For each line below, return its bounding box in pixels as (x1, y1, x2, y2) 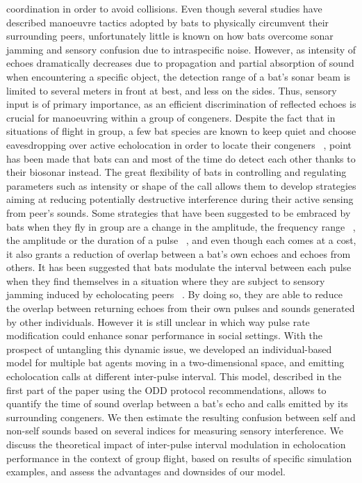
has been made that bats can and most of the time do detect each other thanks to (6, 151, 356, 165)
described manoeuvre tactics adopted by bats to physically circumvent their (6, 15, 329, 29)
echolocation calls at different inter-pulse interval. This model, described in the (6, 369, 342, 384)
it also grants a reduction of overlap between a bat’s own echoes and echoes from (6, 246, 351, 261)
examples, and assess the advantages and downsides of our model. (6, 464, 286, 479)
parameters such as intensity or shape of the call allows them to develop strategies (6, 178, 356, 193)
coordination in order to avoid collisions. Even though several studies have (6, 1, 322, 15)
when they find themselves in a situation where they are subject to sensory (6, 273, 325, 288)
